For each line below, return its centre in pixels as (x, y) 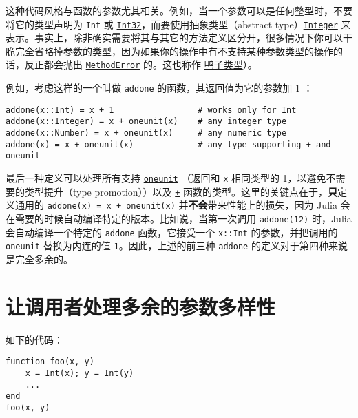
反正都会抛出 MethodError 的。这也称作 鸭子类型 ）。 (141, 64)
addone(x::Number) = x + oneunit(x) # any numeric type (146, 133)
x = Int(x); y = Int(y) (80, 373)
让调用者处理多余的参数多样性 (141, 306)
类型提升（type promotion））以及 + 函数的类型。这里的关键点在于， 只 (181, 191)
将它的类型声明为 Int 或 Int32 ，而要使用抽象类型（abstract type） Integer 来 (178, 24)
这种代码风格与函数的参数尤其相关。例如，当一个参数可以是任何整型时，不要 (179, 10)
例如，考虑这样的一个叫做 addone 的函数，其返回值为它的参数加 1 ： (159, 88)
